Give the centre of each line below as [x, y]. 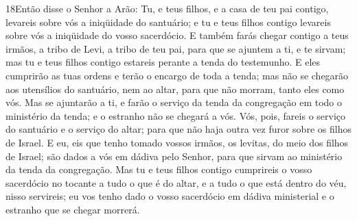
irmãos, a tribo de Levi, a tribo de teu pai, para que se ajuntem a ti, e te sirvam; [176, 48]
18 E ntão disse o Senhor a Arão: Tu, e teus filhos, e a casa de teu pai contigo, [167, 8]
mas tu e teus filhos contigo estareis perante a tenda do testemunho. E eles [163, 62]
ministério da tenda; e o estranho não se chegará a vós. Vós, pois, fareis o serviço [176, 115]
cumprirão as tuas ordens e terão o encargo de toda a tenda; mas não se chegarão [177, 75]
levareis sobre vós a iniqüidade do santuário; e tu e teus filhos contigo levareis [168, 22]
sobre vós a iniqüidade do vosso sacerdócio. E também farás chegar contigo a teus [177, 35]
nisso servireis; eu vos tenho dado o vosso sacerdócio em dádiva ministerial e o [170, 196]
